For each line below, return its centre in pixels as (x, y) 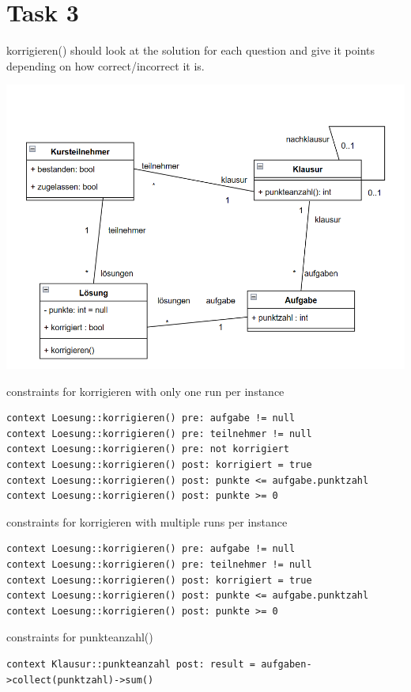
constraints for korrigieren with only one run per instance (145, 391)
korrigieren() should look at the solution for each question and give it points (191, 50)
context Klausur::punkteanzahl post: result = (131, 664)
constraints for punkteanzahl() (80, 637)
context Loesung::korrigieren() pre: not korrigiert (148, 449)
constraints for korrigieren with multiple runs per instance (147, 521)
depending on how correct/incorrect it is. (106, 65)
